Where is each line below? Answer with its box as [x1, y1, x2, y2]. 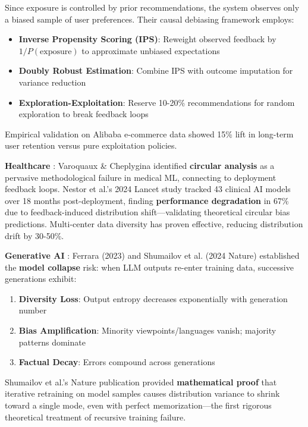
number [18, 304, 47, 316]
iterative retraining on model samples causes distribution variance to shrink [5, 387, 280, 400]
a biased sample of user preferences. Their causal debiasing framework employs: [5, 12, 294, 25]
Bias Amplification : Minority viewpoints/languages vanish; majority [18, 324, 276, 337]
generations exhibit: [5, 272, 77, 285]
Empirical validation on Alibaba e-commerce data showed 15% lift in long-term [5, 127, 294, 140]
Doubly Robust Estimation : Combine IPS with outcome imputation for [18, 64, 293, 77]
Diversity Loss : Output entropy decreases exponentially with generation [18, 292, 288, 304]
